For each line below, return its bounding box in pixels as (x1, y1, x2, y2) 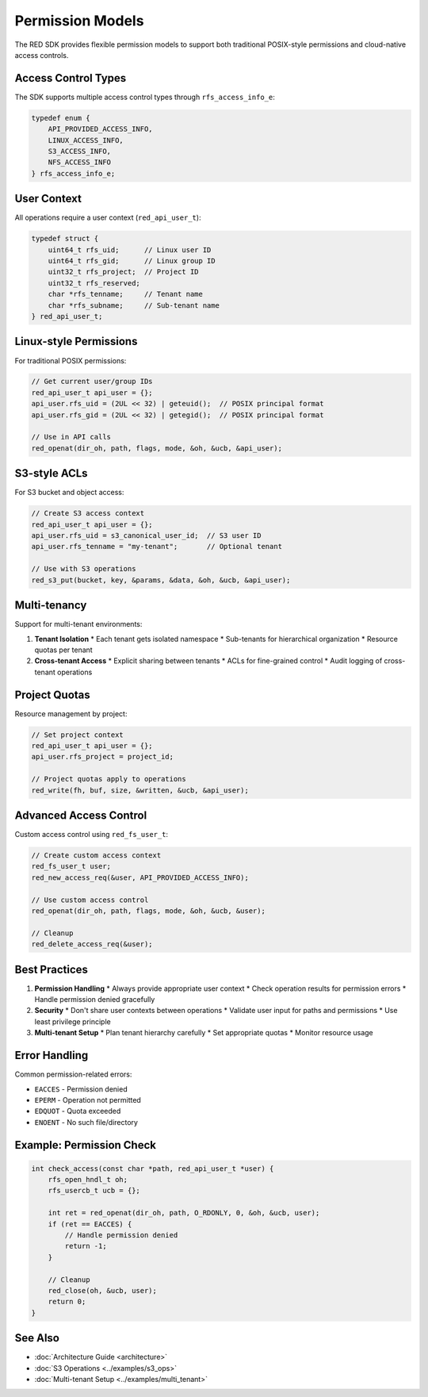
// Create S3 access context (31, 509, 145, 518)
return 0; (48, 1297, 86, 1307)
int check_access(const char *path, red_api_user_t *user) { (31, 1164, 274, 1173)
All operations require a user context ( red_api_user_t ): (14, 213, 201, 222)
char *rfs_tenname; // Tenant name (48, 290, 204, 299)
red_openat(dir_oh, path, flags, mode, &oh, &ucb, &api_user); (31, 443, 283, 452)
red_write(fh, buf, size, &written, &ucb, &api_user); (31, 785, 249, 795)
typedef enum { (31, 113, 90, 122)
